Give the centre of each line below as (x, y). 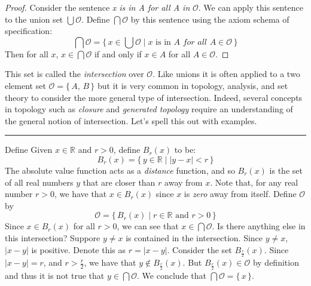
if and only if (118, 53)
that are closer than (119, 182)
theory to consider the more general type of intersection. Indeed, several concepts (154, 97)
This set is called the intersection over (74, 74)
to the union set (34, 19)
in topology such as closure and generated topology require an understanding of (149, 109)
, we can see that (148, 226)
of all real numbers (39, 182)
